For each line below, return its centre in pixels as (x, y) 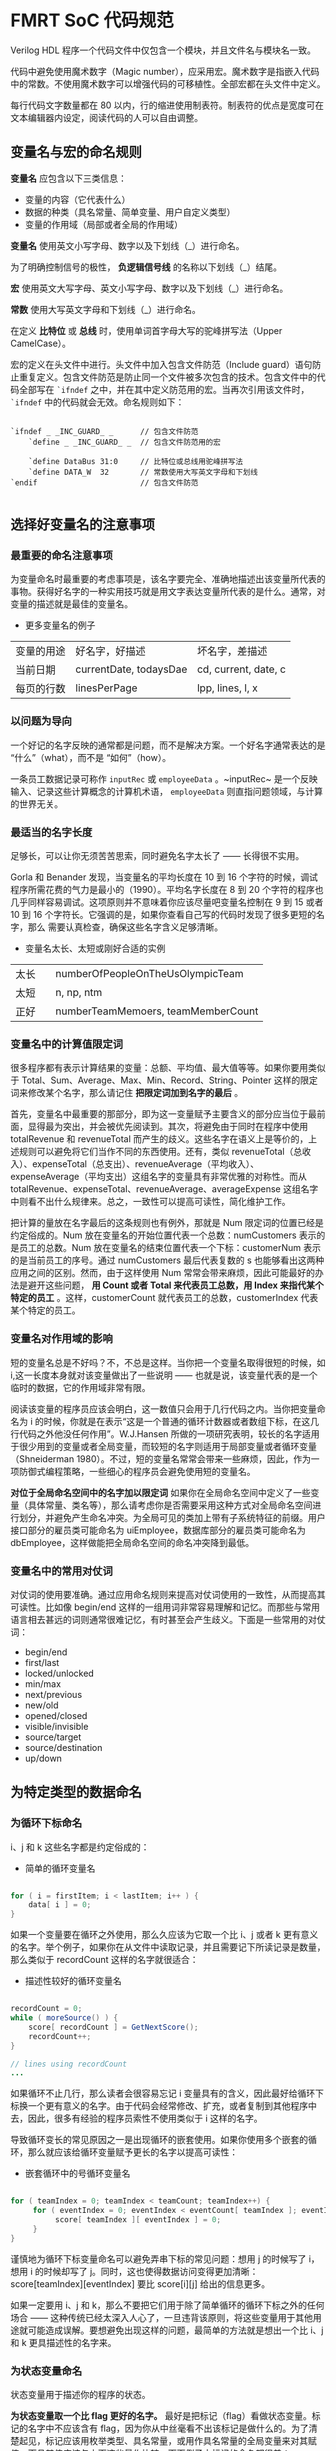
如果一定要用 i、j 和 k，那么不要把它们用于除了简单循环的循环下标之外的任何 (167, 2305)
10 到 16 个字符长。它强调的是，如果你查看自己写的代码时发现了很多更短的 (163, 915)
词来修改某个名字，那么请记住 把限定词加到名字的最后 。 (126, 1093)
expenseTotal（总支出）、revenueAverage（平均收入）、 (145, 1164)
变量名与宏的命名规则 (76, 152)
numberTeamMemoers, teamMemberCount (157, 1011)
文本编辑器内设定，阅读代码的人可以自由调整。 (106, 117)
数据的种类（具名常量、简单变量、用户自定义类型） (130, 212)
